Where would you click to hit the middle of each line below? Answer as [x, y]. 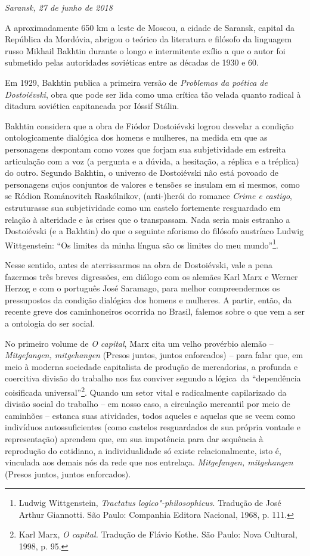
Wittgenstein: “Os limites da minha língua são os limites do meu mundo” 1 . [142, 244]
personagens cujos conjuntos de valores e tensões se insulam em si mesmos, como [152, 184]
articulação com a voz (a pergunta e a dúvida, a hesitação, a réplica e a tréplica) [152, 161]
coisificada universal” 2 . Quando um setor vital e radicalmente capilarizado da [146, 391]
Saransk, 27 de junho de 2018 [59, 7]
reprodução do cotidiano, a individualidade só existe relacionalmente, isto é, [143, 450]
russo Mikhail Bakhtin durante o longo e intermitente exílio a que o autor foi [145, 50]
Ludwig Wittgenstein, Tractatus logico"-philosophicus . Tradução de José [150, 503]
